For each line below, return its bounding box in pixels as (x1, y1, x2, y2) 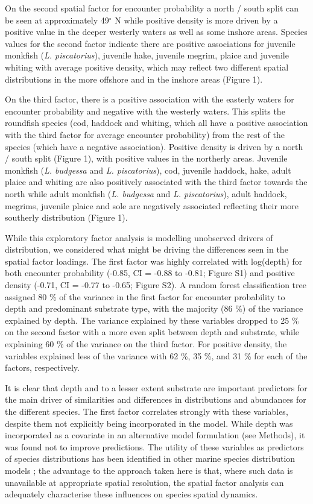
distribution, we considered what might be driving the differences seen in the (5, 243, 288, 256)
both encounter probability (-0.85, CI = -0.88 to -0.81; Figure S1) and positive (5, 266, 295, 279)
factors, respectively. (5, 361, 80, 374)
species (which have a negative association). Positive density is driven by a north (5, 140, 303, 153)
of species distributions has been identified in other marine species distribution (5, 452, 296, 465)
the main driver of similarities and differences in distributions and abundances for (5, 393, 306, 406)
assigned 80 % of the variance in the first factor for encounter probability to (5, 290, 285, 303)
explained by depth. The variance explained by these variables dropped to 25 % (5, 313, 299, 326)
